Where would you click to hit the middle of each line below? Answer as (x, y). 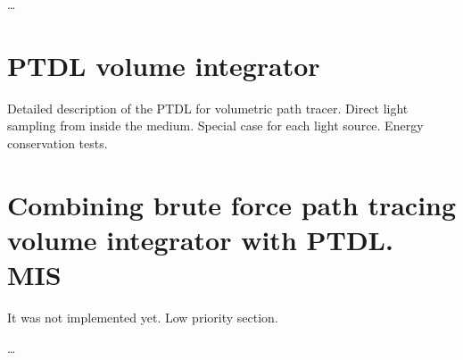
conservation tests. (58, 142)
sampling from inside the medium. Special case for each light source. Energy (215, 126)
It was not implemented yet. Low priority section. (143, 317)
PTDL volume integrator (164, 65)
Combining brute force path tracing (232, 204)
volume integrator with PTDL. (200, 239)
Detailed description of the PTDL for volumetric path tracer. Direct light (208, 108)
